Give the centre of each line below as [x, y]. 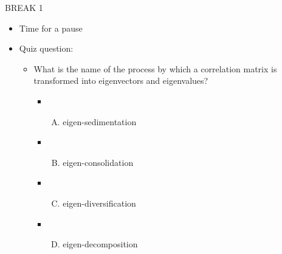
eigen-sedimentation [100, 121]
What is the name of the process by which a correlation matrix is [155, 68]
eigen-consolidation [98, 162]
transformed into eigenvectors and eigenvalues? [121, 81]
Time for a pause [51, 28]
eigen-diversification [99, 203]
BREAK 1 [24, 7]
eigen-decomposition [100, 244]
